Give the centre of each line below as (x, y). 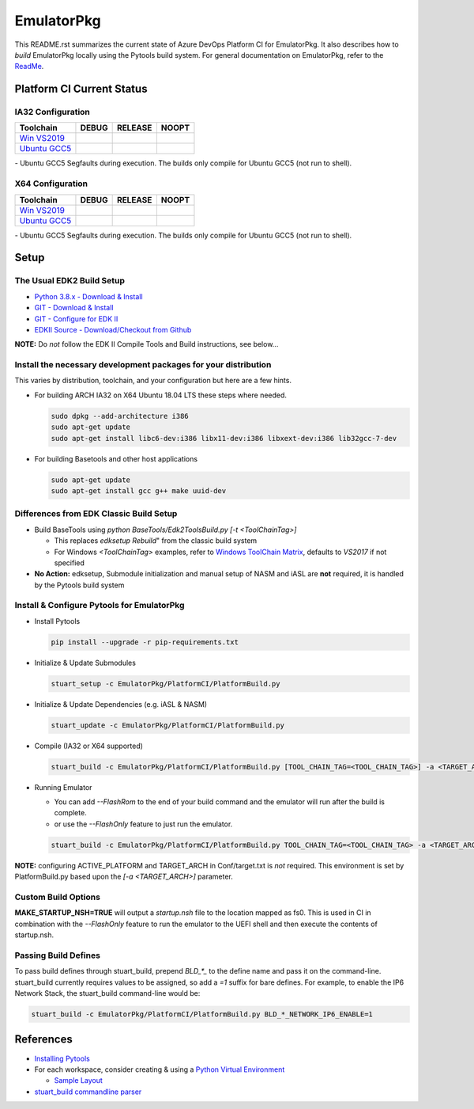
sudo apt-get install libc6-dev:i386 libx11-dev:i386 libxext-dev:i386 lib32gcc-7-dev (224, 438)
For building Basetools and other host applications (116, 458)
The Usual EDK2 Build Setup (70, 281)
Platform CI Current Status (81, 89)
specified (69, 563)
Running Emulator (63, 787)
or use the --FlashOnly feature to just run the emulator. (143, 824)
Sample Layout (78, 1081)
